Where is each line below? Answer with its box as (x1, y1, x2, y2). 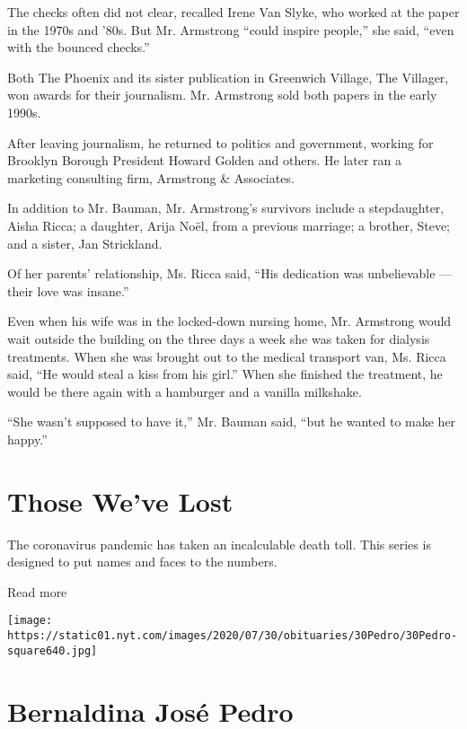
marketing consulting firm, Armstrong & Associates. (7, 168, 295, 187)
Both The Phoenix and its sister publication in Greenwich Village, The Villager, (7, 67, 449, 86)
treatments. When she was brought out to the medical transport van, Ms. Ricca (7, 347, 446, 365)
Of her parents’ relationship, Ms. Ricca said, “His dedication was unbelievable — (7, 264, 453, 283)
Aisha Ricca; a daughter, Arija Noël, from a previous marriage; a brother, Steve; (7, 215, 451, 234)
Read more (7, 582, 67, 601)
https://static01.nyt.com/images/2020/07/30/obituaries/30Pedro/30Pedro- (7, 629, 458, 643)
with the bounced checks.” (7, 38, 150, 57)
